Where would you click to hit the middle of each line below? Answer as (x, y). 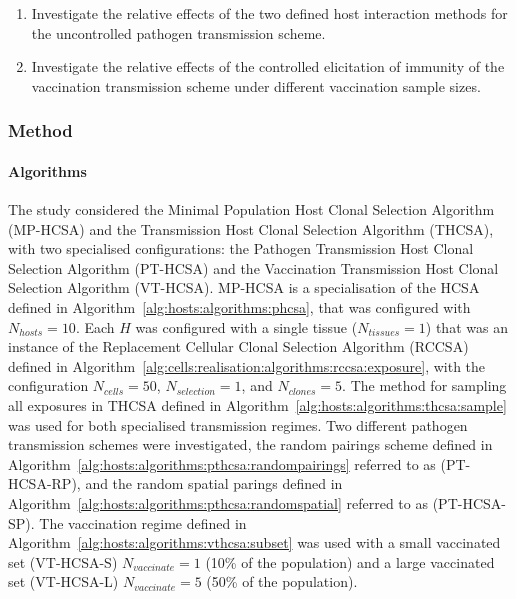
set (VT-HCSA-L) (63, 581)
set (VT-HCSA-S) (63, 561)
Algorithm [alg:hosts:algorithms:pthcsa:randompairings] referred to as (222, 463)
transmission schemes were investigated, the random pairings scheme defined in (250, 444)
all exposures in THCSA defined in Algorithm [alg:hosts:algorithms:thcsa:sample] (257, 404)
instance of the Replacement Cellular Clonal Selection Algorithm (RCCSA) (238, 346)
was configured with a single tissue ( (246, 326)
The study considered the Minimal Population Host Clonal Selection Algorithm (251, 209)
